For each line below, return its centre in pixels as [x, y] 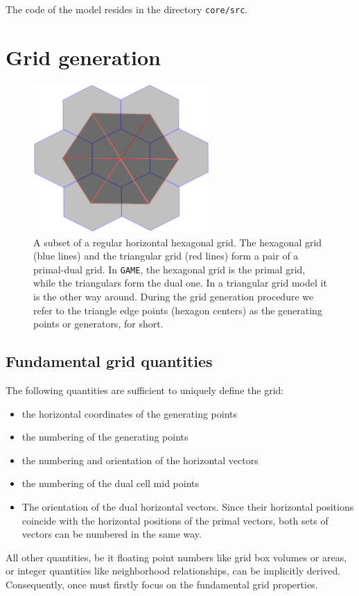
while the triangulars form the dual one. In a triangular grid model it [180, 283]
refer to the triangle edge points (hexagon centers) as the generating [178, 310]
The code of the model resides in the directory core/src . [127, 9]
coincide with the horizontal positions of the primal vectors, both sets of [175, 520]
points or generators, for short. [98, 324]
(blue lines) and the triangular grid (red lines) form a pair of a [166, 256]
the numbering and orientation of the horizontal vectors [140, 460]
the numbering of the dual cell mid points [111, 483]
